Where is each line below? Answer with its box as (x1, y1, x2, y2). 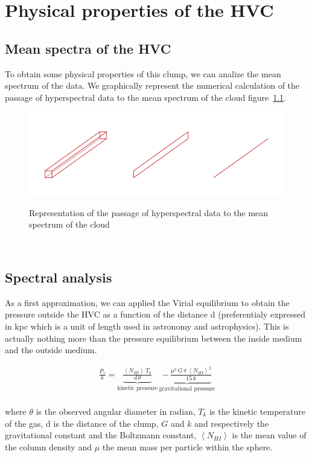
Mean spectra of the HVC (5, 39, 171, 57)
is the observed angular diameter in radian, (36, 405, 196, 417)
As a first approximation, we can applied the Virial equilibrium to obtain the (5, 296, 290, 308)
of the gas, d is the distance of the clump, (5, 417, 159, 429)
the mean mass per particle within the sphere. (102, 440, 273, 453)
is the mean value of (232, 429, 307, 441)
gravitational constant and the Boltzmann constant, (5, 429, 197, 441)
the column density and (5, 440, 92, 453)
